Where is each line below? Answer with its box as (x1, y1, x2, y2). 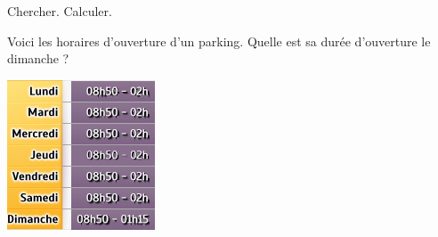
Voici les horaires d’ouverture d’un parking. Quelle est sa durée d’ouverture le (7, 31, 431, 50)
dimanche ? (7, 49, 69, 68)
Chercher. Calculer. (7, 2, 112, 20)
